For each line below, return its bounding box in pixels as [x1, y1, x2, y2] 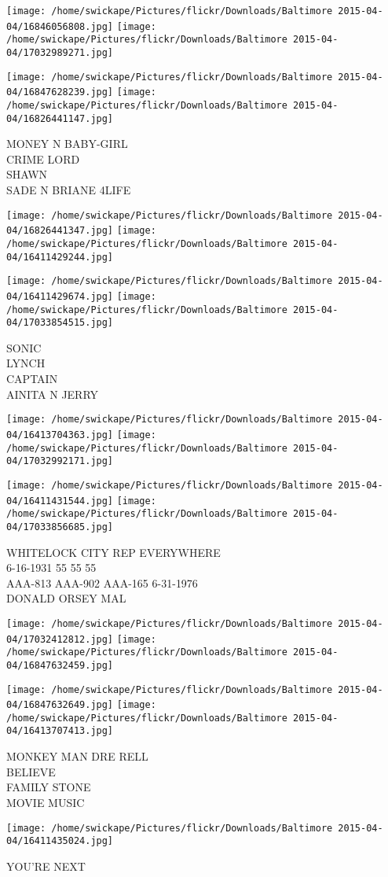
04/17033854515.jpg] [6, 317, 114, 329]
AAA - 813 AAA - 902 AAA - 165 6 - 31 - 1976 [6, 574, 198, 591]
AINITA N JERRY [6, 385, 99, 402]
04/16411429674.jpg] [6, 290, 114, 302]
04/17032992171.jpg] [6, 455, 114, 467]
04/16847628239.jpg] [6, 87, 114, 98]
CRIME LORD [6, 150, 80, 167]
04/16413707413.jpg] [6, 725, 114, 737]
